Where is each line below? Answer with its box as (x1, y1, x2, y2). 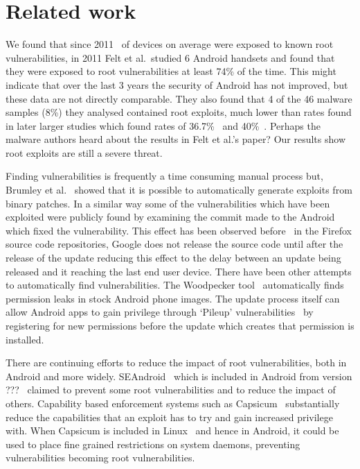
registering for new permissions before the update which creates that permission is (6, 318, 354, 332)
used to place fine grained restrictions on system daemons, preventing (6, 436, 300, 451)
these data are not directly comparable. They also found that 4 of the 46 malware (6, 91, 352, 105)
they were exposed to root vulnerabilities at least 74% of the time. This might (6, 64, 336, 78)
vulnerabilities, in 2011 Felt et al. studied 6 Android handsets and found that (6, 50, 335, 65)
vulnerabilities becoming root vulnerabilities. (6, 450, 195, 465)
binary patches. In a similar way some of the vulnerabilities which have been (6, 196, 330, 210)
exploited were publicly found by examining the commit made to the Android (6, 210, 335, 224)
